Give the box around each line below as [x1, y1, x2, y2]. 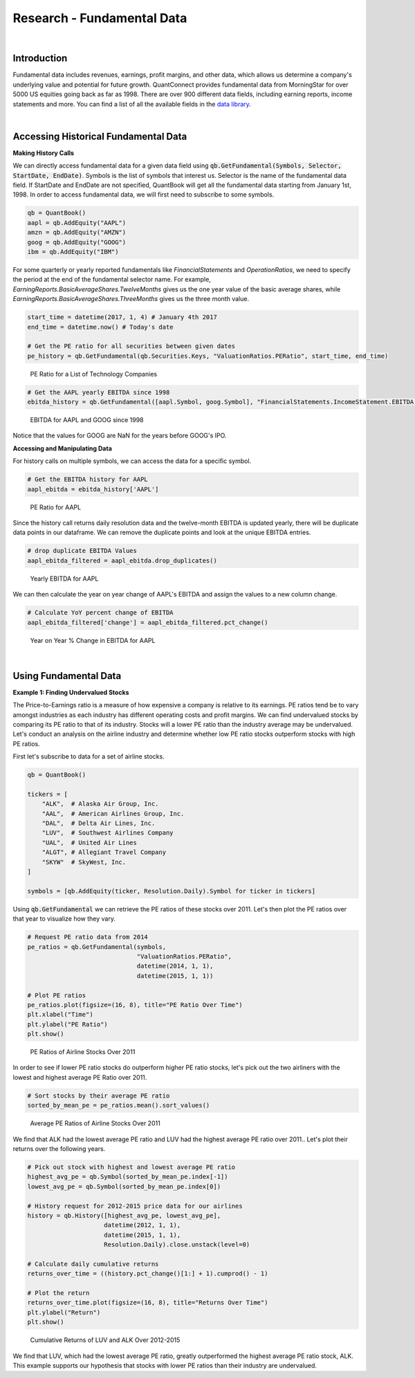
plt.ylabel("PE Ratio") [27, 1020, 109, 1028]
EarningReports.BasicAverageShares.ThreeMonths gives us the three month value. [12, 295, 249, 303]
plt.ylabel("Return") [27, 1308, 101, 1316]
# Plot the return [27, 1289, 90, 1297]
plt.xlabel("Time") [27, 1010, 93, 1019]
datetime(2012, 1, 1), [104, 1222, 181, 1229]
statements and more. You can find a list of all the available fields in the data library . [12, 100, 252, 108]
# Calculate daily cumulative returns [27, 1260, 159, 1268]
